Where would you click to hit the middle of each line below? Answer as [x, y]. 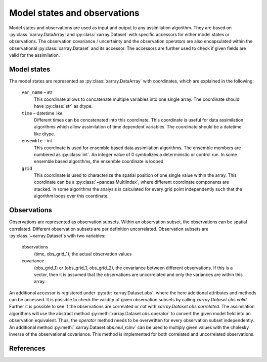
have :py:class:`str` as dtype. [63, 106]
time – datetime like [42, 113]
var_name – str [37, 92]
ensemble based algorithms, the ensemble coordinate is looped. [99, 161]
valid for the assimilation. [35, 55]
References [27, 348]
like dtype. [44, 134]
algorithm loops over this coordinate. [71, 196]
